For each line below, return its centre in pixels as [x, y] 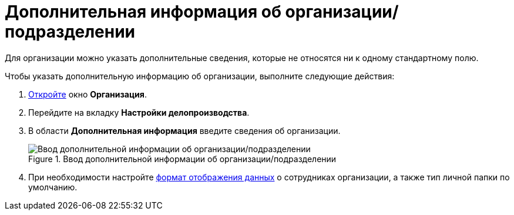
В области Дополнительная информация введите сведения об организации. [184, 130]
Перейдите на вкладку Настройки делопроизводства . [139, 112]
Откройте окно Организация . [88, 94]
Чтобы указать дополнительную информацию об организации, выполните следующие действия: [200, 76]
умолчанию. [53, 187]
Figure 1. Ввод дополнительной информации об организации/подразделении [182, 159]
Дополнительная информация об [143, 12]
